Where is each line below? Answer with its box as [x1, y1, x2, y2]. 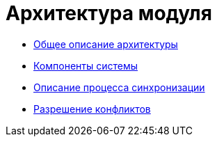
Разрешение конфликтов [33, 102, 151, 115]
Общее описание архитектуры [33, 38, 178, 50]
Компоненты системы [33, 59, 138, 72]
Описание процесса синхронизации [33, 81, 205, 93]
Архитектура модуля [6, 1, 212, 25]
